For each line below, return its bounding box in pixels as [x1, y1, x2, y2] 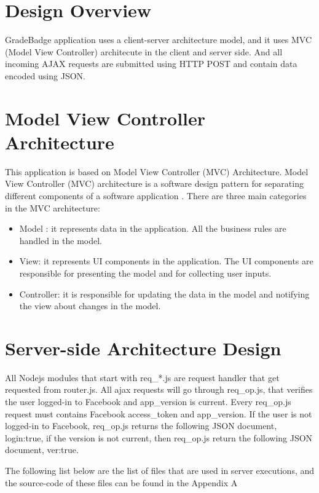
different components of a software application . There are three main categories [5, 189, 307, 202]
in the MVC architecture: [5, 201, 100, 214]
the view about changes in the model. [19, 299, 161, 312]
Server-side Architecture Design [5, 335, 282, 360]
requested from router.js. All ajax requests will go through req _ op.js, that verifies [5, 383, 313, 396]
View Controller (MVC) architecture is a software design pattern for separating [5, 177, 304, 190]
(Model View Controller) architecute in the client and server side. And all [5, 45, 283, 58]
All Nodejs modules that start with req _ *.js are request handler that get [5, 371, 280, 384]
